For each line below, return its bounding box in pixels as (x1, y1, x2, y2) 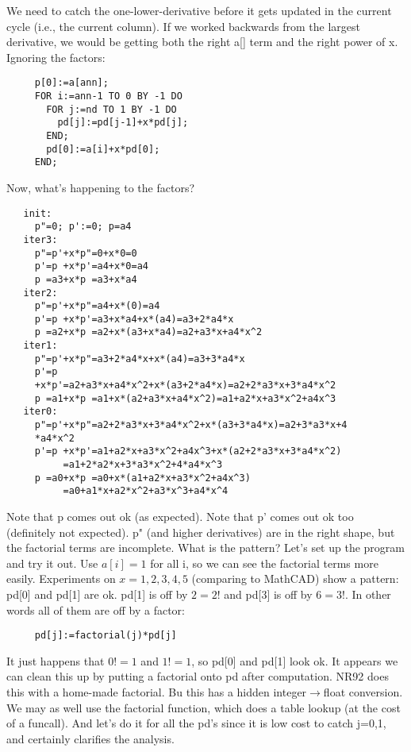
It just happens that (6, 652, 105, 669)
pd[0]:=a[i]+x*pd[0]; (46, 143, 160, 155)
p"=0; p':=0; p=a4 (34, 221, 132, 233)
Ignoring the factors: (6, 48, 106, 65)
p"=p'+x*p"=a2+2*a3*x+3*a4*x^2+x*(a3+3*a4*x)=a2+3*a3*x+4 (34, 419, 348, 431)
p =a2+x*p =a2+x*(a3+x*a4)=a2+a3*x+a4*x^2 (34, 326, 263, 338)
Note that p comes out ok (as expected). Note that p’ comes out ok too (6, 508, 354, 524)
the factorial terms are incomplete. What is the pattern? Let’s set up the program (6, 539, 405, 556)
